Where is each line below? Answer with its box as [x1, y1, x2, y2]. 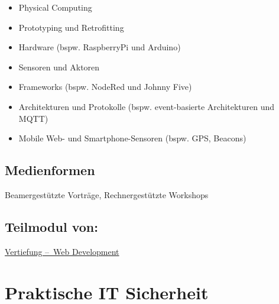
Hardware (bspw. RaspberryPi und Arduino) [18, 41, 181, 53]
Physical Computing [18, 1, 92, 13]
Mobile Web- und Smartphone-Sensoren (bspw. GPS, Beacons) [18, 132, 246, 144]
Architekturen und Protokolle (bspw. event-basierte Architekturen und [18, 100, 275, 112]
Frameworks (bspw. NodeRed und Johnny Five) [18, 80, 192, 93]
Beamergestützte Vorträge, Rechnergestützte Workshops [5, 188, 209, 200]
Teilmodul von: [5, 217, 98, 235]
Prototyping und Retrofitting [18, 21, 124, 33]
